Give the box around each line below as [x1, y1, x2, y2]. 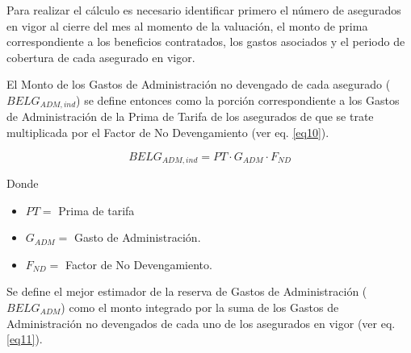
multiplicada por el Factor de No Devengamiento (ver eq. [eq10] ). [6, 124, 329, 141]
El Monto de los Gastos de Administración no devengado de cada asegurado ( [6, 76, 391, 93]
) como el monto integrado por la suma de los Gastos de [61, 299, 339, 316]
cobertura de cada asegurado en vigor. [6, 48, 195, 65]
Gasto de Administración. [73, 229, 201, 246]
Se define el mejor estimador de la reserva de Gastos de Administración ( [6, 283, 367, 300]
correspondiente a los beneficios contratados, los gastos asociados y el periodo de [6, 33, 405, 50]
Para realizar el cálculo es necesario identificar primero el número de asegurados [6, 2, 401, 18]
